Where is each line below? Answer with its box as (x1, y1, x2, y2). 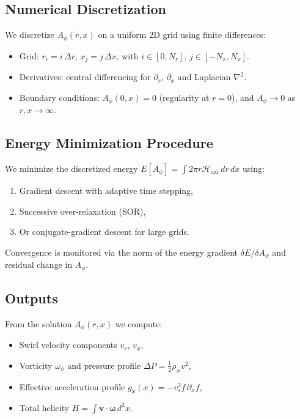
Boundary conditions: (19, 91, 100, 103)
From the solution (5, 317, 72, 330)
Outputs (5, 289, 58, 308)
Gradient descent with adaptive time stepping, (19, 184, 193, 196)
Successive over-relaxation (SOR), (19, 204, 146, 217)
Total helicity (19, 401, 70, 414)
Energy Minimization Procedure (5, 133, 213, 152)
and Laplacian (177, 70, 231, 83)
